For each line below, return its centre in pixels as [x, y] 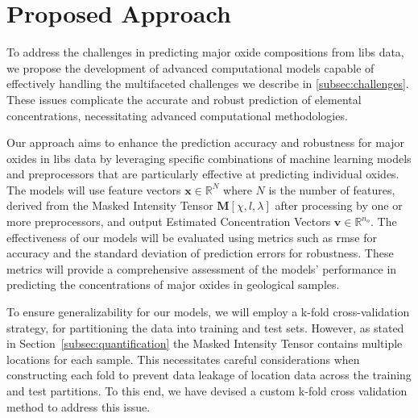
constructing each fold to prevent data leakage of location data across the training [209, 375]
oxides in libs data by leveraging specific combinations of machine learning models [209, 158]
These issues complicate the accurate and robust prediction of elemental [184, 99]
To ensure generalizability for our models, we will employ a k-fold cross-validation [208, 312]
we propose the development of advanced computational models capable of [190, 67]
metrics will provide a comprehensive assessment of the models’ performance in [202, 268]
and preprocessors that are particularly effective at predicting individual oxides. [203, 174]
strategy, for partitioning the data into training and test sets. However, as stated [205, 327]
